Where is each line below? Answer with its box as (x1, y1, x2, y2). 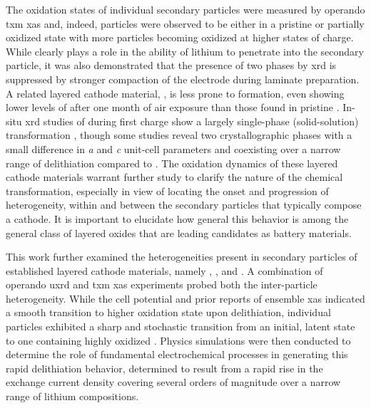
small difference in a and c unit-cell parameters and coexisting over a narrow (6, 141, 341, 156)
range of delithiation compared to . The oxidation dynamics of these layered (6, 155, 338, 170)
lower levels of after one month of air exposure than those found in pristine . (6, 100, 340, 115)
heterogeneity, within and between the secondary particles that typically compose (6, 197, 362, 212)
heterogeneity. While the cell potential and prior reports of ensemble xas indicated (6, 291, 365, 305)
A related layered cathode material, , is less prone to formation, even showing (6, 85, 345, 100)
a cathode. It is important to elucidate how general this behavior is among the (6, 211, 349, 226)
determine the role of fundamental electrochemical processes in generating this (6, 347, 348, 362)
